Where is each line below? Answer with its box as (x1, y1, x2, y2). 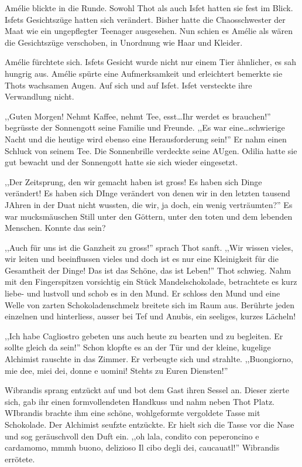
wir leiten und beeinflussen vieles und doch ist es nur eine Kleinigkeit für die (5, 253, 279, 265)
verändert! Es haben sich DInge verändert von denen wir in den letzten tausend (5, 187, 290, 199)
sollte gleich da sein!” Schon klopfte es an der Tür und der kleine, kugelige (5, 341, 271, 353)
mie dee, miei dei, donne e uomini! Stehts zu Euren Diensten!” (5, 364, 228, 376)
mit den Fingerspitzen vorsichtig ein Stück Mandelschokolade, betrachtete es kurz (5, 275, 297, 288)
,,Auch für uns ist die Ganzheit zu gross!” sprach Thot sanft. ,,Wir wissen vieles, (5, 241, 293, 253)
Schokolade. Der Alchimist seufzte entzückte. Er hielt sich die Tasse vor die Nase (5, 418, 294, 430)
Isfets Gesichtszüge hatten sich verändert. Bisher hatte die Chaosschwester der (5, 13, 286, 25)
